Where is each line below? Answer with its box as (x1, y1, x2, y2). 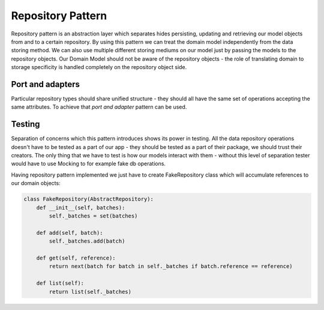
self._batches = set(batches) (49, 213, 138, 219)
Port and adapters (11, 79, 80, 90)
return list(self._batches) (49, 288, 132, 295)
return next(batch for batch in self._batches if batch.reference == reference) (49, 263, 293, 270)
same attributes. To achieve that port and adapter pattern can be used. (11, 103, 187, 111)
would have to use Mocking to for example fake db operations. (11, 160, 166, 168)
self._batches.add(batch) (49, 238, 125, 245)
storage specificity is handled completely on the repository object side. (11, 64, 187, 71)
